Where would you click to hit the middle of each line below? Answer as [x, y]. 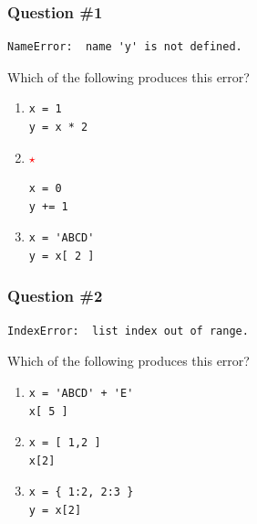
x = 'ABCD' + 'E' [81, 393]
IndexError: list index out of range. [128, 331]
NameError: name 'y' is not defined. [125, 47]
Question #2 [55, 296]
